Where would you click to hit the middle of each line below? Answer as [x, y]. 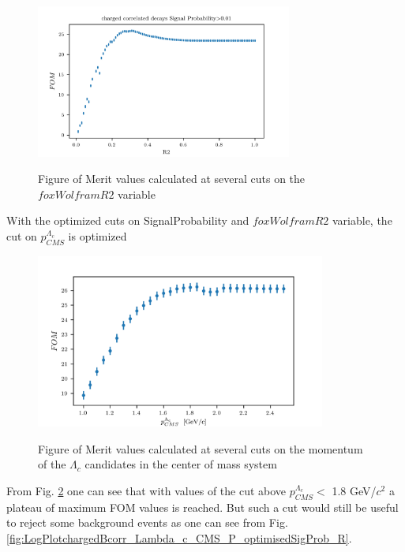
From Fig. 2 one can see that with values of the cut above [146, 490]
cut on [22, 236]
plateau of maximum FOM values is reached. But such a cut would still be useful [202, 507]
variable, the [362, 220]
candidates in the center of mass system [181, 464]
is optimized [97, 236]
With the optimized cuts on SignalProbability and [128, 220]
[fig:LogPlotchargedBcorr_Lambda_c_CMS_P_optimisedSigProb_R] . [179, 537]
